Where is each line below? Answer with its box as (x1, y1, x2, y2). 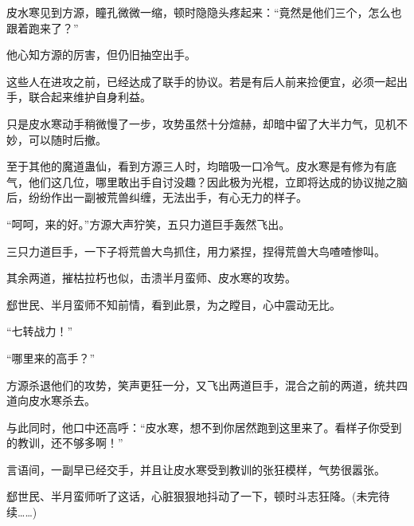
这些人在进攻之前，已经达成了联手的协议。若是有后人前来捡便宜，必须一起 (6, 73, 396, 89)
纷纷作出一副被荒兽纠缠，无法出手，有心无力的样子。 (28, 189, 307, 206)
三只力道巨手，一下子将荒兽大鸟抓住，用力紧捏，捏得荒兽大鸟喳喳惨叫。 (6, 242, 385, 259)
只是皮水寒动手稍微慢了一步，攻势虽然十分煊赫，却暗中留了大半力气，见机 (6, 115, 396, 131)
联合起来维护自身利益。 (28, 88, 151, 105)
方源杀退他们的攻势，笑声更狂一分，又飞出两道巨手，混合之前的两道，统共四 (6, 376, 408, 393)
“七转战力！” (6, 323, 73, 340)
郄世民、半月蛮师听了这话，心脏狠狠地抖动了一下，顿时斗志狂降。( (6, 488, 357, 504)
